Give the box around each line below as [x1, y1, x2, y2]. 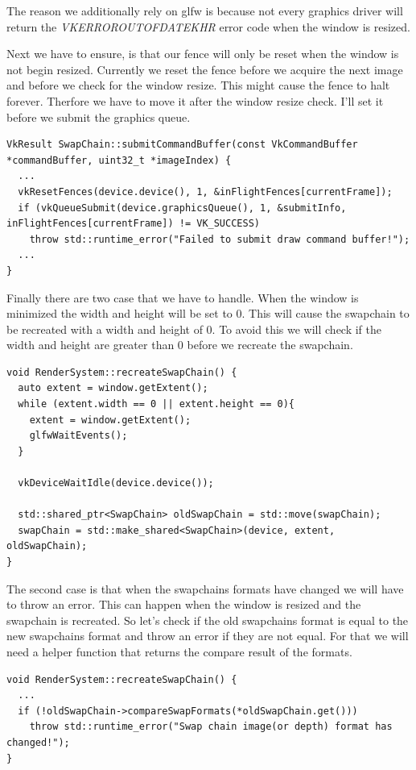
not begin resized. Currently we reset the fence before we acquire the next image [6, 60, 403, 77]
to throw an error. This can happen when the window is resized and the [6, 596, 361, 613]
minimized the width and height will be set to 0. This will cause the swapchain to [6, 305, 410, 322]
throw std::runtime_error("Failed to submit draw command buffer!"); [29, 233, 410, 245]
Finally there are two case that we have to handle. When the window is [6, 289, 359, 306]
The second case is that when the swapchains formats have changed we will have [6, 580, 404, 597]
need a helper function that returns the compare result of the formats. [6, 643, 352, 660]
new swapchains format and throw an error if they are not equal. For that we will [6, 627, 409, 644]
